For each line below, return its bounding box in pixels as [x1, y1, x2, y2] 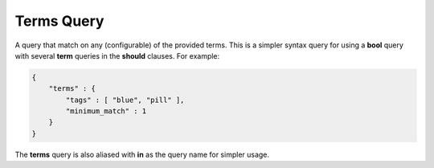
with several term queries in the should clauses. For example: [14, 51, 220, 60]
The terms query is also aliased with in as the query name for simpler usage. [14, 150, 269, 159]
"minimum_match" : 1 [65, 107, 147, 116]
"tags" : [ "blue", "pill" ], [65, 95, 185, 104]
